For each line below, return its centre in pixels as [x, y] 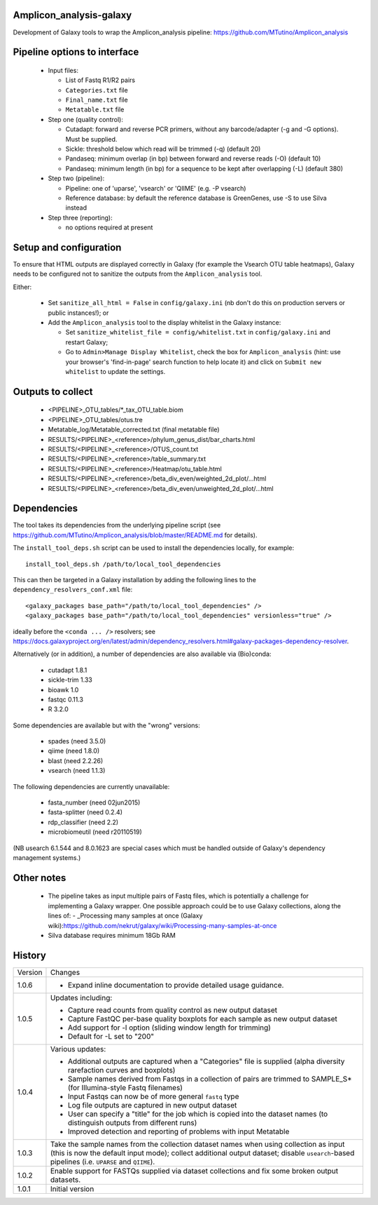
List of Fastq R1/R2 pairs [100, 80]
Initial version [72, 1189]
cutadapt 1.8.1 [68, 670]
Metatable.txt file [95, 109]
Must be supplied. [91, 139]
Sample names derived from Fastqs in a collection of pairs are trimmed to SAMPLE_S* [210, 1079]
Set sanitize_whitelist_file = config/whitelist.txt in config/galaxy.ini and [198, 332]
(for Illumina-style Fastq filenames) [125, 1087]
